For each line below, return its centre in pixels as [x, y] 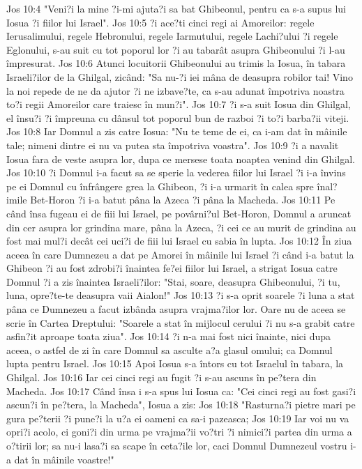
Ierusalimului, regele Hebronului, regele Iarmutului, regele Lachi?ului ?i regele [172, 36]
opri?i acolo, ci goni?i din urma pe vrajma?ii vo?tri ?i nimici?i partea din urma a [179, 432]
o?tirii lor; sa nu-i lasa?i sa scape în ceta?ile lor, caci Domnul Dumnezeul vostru [177, 445]
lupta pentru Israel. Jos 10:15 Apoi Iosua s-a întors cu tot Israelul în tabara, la [175, 363]
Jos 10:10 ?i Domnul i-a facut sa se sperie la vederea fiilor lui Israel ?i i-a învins [176, 172]
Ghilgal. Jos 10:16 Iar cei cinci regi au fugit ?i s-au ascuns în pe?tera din [161, 377]
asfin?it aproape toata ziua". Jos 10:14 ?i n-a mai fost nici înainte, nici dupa [168, 336]
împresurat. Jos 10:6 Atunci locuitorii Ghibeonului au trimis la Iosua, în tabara [176, 63]
